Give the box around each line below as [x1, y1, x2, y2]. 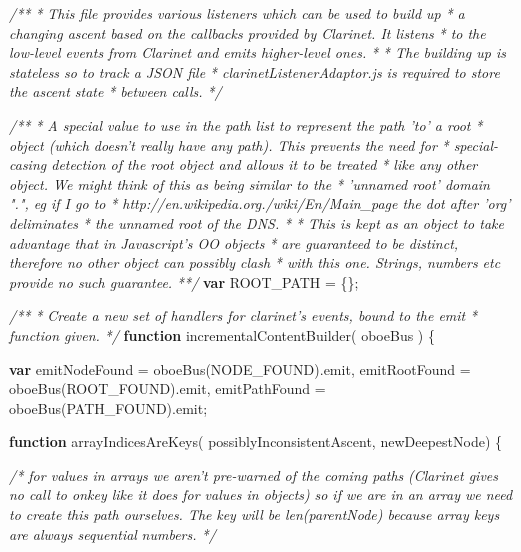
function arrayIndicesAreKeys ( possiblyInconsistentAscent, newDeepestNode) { [9, 431, 502, 452]
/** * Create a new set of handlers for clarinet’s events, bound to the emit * [9, 305, 478, 326]
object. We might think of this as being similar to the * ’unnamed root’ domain [9, 173, 490, 194]
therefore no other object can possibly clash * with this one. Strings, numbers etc [9, 252, 501, 273]
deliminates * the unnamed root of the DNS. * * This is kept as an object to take [9, 212, 504, 233]
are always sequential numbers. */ [9, 523, 216, 544]
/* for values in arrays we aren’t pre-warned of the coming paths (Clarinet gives [9, 464, 499, 485]
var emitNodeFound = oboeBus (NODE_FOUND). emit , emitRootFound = [9, 358, 471, 379]
